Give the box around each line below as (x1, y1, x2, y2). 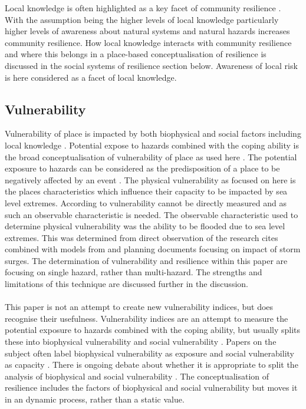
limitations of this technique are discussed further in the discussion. (5, 278, 248, 290)
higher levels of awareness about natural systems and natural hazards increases (5, 25, 290, 37)
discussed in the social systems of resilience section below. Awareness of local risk (5, 59, 298, 71)
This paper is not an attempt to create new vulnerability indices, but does (5, 301, 274, 313)
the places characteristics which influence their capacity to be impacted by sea (5, 185, 288, 197)
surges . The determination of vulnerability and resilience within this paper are (5, 254, 288, 266)
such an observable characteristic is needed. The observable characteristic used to (5, 208, 298, 220)
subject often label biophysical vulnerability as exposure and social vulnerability (5, 347, 294, 359)
